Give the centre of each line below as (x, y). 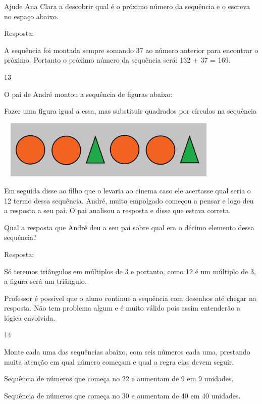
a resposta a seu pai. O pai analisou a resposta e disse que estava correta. (118, 210)
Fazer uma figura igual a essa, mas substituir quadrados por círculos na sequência (130, 111)
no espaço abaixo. (31, 16)
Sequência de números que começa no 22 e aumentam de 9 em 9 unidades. (119, 378)
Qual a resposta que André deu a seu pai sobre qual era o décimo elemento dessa (129, 227)
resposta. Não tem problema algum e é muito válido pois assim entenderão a (122, 308)
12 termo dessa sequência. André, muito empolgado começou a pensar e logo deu (129, 200)
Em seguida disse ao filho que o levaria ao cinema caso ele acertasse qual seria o (127, 190)
